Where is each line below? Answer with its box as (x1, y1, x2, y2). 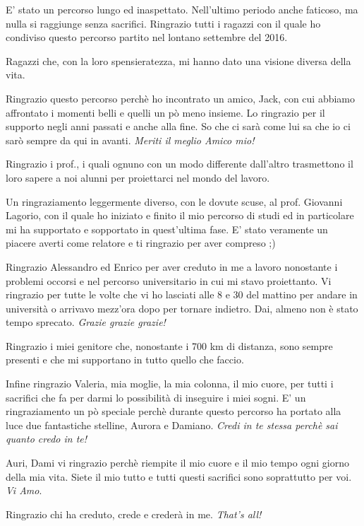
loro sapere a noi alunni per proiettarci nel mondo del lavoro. (6, 170, 270, 185)
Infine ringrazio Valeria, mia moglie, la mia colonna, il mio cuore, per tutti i (6, 376, 334, 391)
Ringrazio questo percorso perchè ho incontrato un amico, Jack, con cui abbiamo (6, 90, 356, 105)
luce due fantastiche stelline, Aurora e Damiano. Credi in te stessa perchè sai (6, 417, 338, 432)
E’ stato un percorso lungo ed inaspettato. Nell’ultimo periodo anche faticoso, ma (6, 2, 358, 16)
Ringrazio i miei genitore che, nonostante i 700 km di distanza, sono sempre (6, 338, 333, 353)
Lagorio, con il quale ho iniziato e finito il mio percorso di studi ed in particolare (6, 208, 354, 223)
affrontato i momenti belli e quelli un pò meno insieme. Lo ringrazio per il (6, 105, 325, 119)
